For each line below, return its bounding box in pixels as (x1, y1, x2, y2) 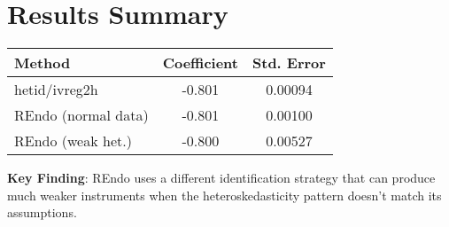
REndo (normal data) (14, 105, 149, 126)
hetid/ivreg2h (14, 79, 98, 100)
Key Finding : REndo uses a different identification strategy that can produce (7, 168, 436, 187)
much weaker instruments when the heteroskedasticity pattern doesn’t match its (7, 185, 442, 204)
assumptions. (7, 203, 77, 222)
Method (14, 52, 71, 74)
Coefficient (162, 52, 238, 74)
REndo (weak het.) (14, 130, 132, 152)
